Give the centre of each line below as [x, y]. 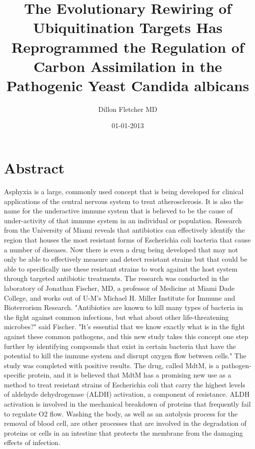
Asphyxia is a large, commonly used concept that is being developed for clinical [124, 191]
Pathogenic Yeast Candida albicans [128, 85]
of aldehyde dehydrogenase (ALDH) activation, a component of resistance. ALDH [127, 394]
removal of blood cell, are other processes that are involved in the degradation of [125, 423]
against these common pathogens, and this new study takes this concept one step [126, 336]
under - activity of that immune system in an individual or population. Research [123, 220]
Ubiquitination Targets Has [128, 27]
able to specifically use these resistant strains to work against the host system [121, 268]
